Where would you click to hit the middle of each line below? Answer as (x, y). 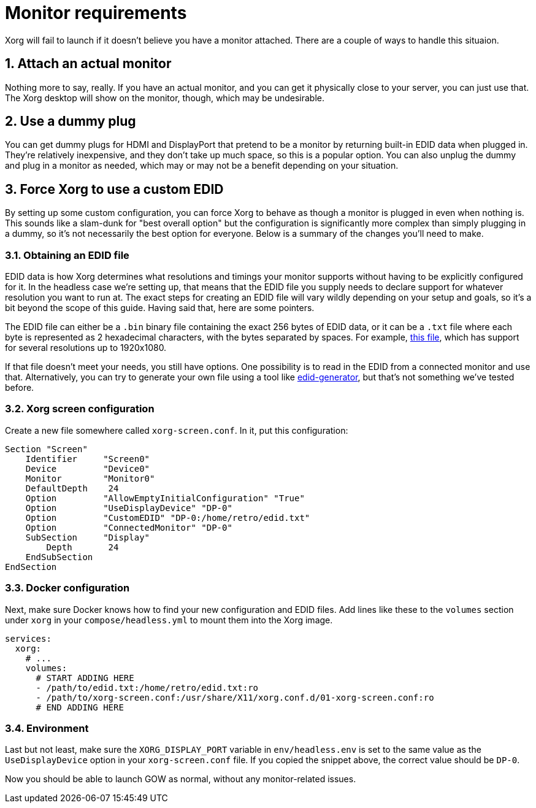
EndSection (31, 567)
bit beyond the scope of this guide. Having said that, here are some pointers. (160, 308)
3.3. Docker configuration (67, 588)
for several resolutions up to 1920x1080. (86, 348)
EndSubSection (59, 557)
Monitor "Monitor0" (90, 478)
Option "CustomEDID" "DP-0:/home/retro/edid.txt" (168, 518)
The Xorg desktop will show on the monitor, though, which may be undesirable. (165, 98)
